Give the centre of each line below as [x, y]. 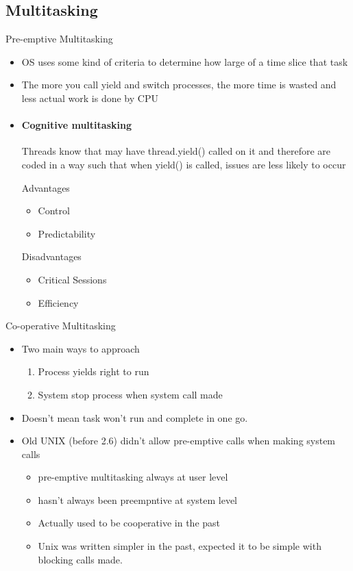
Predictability [67, 233]
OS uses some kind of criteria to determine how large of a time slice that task [185, 61]
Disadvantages [51, 256]
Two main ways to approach [81, 348]
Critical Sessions [72, 279]
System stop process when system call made [130, 394]
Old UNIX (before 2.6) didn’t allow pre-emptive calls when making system [179, 441]
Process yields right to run [94, 371]
